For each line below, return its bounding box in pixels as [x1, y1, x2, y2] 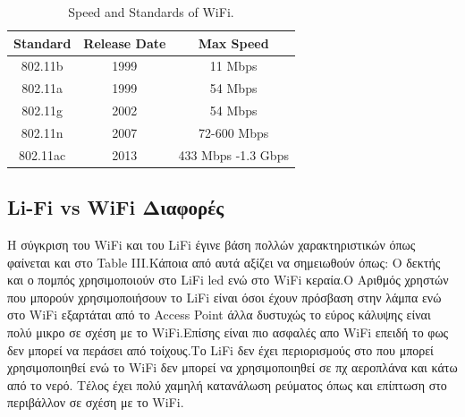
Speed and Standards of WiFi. [68, 3, 234, 21]
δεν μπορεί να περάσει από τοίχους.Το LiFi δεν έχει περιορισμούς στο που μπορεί [7, 340, 434, 359]
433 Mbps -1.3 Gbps [178, 145, 289, 164]
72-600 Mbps [199, 123, 269, 141]
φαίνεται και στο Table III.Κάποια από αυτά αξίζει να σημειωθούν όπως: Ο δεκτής [7, 252, 441, 271]
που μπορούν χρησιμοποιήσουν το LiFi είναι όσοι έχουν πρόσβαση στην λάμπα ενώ [7, 287, 442, 306]
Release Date [83, 33, 166, 52]
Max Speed [198, 33, 269, 52]
